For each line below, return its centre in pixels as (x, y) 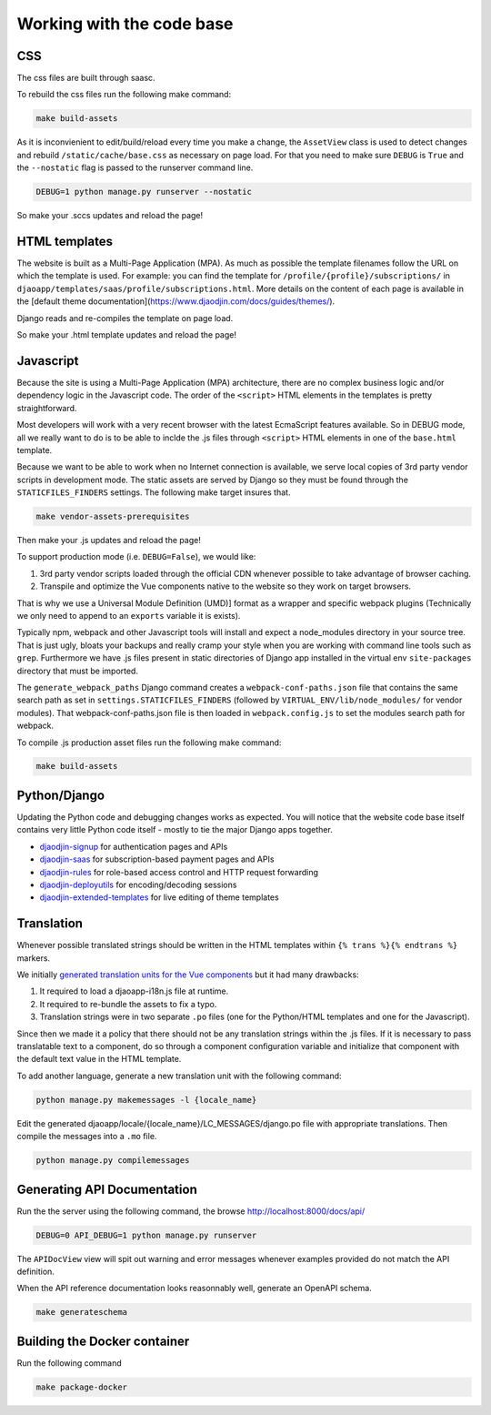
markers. (33, 958)
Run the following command (69, 1363)
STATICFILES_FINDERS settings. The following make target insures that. (154, 492)
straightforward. (47, 408)
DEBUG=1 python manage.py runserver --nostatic (144, 192)
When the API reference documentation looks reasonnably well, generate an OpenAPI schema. (194, 1289)
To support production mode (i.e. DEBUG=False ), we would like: (136, 557)
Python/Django (60, 795)
